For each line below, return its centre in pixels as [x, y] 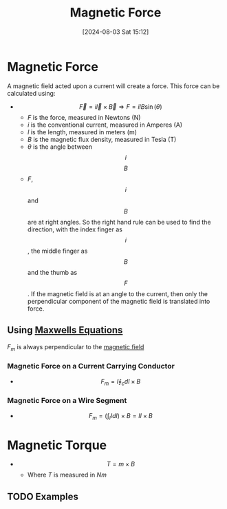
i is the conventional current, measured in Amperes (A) [105, 125]
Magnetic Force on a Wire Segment [67, 401]
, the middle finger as [57, 251]
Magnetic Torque [57, 445]
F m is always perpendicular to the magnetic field [76, 347]
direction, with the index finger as [75, 229]
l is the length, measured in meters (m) [82, 132]
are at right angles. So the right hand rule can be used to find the [119, 222]
